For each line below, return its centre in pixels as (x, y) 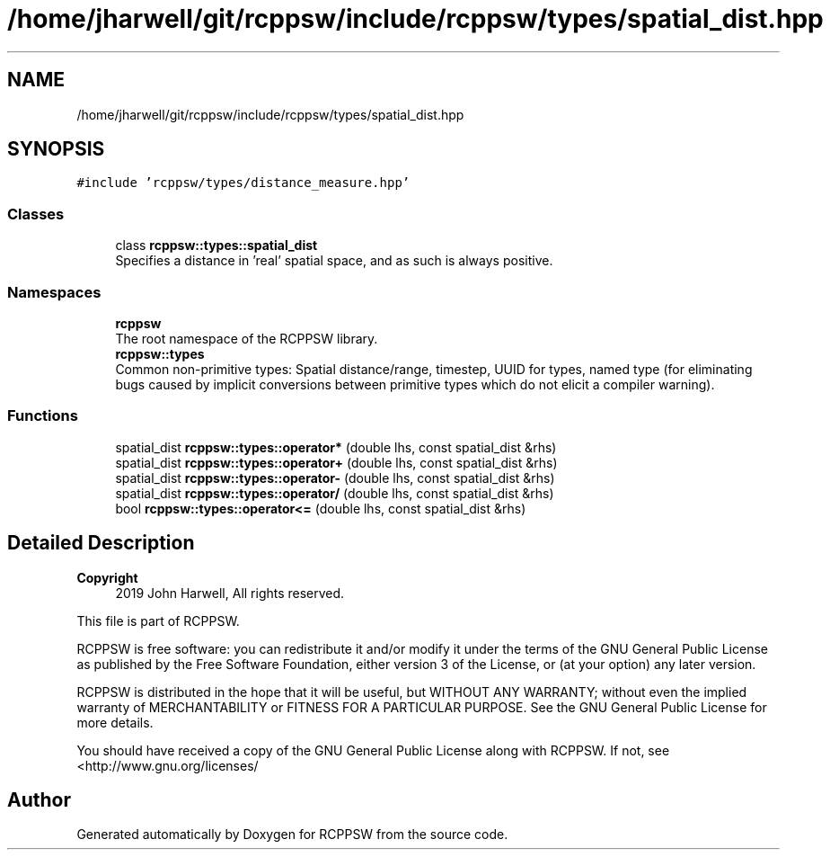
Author (39, 799)
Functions (43, 416)
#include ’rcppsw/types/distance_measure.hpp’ (243, 183)
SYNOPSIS (56, 149)
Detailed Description (101, 543)
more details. (115, 722)
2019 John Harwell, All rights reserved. (230, 593)
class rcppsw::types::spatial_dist (216, 245)
